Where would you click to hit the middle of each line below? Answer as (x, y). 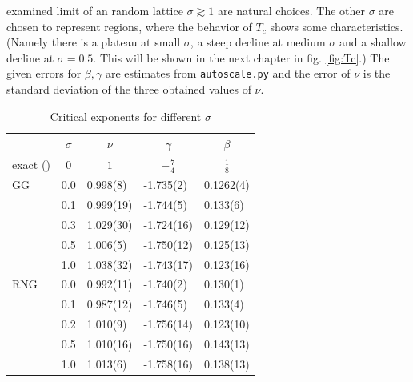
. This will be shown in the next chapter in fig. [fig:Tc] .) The (241, 57)
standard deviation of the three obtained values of (129, 89)
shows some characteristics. (337, 26)
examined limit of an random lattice (95, 10)
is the (377, 73)
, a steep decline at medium (258, 42)
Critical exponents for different (126, 116)
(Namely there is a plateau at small (94, 42)
